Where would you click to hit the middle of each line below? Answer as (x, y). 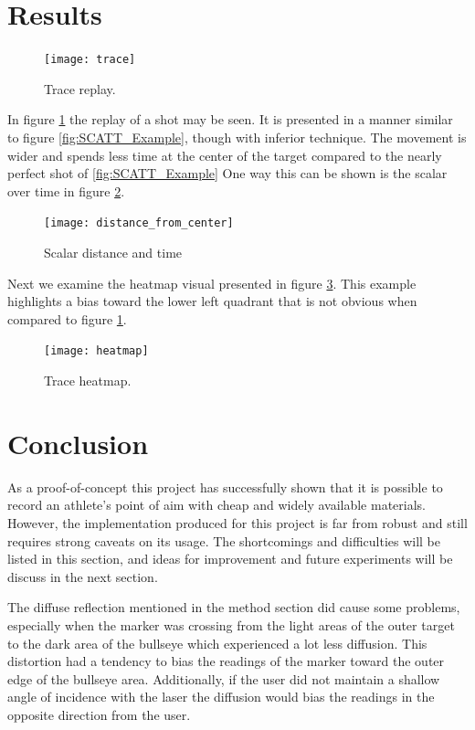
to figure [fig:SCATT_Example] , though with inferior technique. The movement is (237, 137)
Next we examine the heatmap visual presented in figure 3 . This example (212, 283)
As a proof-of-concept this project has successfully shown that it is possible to (225, 487)
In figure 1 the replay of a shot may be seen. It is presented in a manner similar (230, 119)
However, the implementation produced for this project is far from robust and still (237, 522)
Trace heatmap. (88, 381)
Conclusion (78, 443)
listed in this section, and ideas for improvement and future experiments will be (230, 559)
